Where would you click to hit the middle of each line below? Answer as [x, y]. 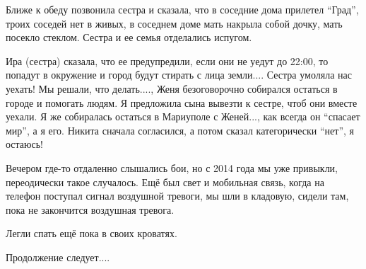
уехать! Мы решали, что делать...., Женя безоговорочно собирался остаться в [172, 88]
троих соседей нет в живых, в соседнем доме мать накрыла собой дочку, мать [174, 23]
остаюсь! [25, 144]
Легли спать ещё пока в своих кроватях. [91, 233]
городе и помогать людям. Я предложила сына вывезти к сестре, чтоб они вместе [182, 102]
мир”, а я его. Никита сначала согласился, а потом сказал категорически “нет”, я [180, 130]
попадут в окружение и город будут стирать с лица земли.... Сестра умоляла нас [179, 75]
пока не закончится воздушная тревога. [90, 209]
